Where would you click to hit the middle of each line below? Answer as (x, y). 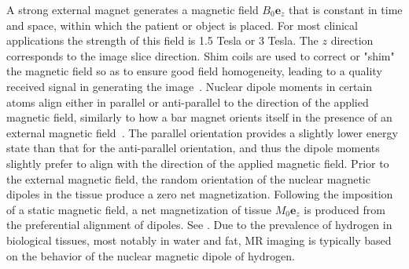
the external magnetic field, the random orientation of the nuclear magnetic (188, 178)
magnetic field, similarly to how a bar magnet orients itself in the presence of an (199, 117)
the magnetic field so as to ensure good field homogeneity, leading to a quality (194, 71)
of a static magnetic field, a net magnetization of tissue (139, 209)
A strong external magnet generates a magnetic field (133, 9)
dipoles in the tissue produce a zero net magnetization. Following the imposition (200, 194)
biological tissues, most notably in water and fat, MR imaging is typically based (199, 240)
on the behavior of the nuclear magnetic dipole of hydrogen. (151, 255)
